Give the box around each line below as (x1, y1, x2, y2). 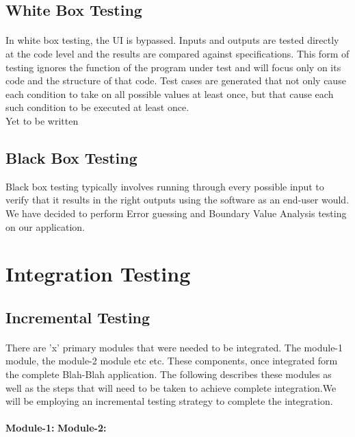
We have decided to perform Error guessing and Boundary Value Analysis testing (5, 205, 347, 220)
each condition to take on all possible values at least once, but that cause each (5, 86, 334, 101)
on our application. (5, 219, 85, 234)
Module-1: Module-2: (5, 421, 107, 435)
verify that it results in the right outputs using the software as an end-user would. (5, 192, 350, 207)
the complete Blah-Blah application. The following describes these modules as (5, 367, 332, 382)
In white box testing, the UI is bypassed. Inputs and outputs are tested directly (5, 33, 339, 47)
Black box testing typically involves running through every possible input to (5, 179, 324, 193)
